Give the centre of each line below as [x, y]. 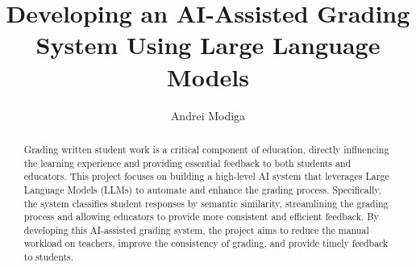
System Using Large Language [208, 45]
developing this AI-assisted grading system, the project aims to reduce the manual [196, 229]
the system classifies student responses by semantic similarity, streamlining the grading [206, 203]
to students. [49, 257]
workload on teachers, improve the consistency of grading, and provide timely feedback [206, 243]
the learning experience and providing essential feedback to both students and [187, 163]
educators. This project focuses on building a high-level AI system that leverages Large [206, 176]
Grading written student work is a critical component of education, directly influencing [206, 149]
